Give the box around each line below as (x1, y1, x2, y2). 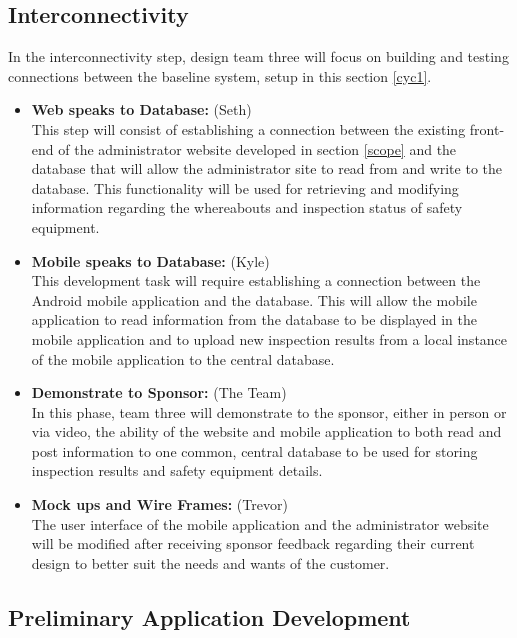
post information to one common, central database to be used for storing (31, 440, 478, 461)
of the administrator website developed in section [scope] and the (58, 138, 457, 159)
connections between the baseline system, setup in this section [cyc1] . (8, 65, 432, 86)
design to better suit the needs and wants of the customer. (31, 552, 390, 573)
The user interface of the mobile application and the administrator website (31, 513, 489, 534)
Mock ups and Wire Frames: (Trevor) (31, 494, 288, 515)
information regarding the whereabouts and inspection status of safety (31, 197, 463, 218)
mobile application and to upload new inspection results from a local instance (31, 328, 508, 349)
